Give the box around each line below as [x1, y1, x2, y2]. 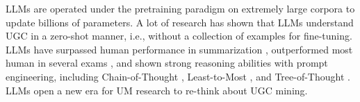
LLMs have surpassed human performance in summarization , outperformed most [6, 42, 353, 56]
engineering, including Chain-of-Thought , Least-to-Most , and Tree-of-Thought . [6, 69, 350, 83]
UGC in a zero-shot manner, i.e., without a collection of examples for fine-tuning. [6, 28, 352, 43]
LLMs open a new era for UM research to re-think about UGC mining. [6, 83, 308, 97]
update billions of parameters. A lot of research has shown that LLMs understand [6, 15, 354, 29]
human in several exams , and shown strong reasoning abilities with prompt [6, 56, 328, 70]
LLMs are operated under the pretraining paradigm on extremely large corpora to [6, 1, 355, 15]
